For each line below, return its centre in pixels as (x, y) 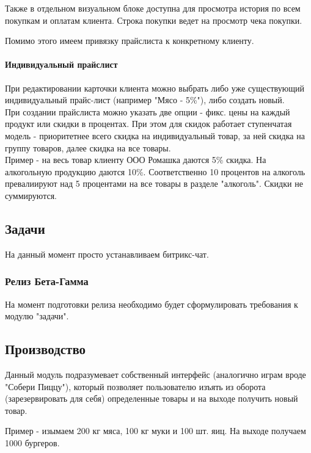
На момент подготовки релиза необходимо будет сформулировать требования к (152, 304)
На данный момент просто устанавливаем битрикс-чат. (107, 254)
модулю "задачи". (37, 316)
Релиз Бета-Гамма (47, 281)
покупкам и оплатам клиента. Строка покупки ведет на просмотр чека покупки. (154, 20)
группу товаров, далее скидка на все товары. (88, 147)
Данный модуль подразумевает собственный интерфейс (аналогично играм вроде (155, 374)
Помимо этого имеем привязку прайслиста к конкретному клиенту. (130, 41)
